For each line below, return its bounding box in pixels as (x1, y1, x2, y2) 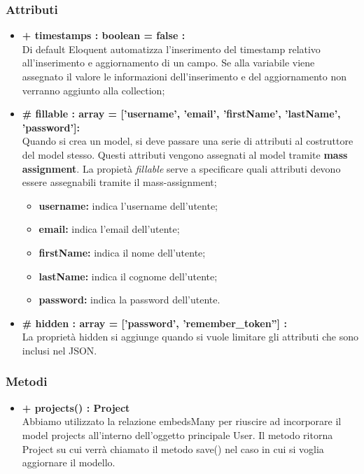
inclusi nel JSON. (22, 343, 97, 357)
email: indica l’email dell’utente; (38, 222, 180, 236)
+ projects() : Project (22, 400, 130, 415)
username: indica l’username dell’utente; (38, 198, 218, 213)
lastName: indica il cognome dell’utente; (38, 268, 218, 283)
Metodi (6, 373, 48, 390)
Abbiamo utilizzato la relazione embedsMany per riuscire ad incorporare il (22, 414, 342, 429)
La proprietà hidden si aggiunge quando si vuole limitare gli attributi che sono (22, 329, 358, 344)
